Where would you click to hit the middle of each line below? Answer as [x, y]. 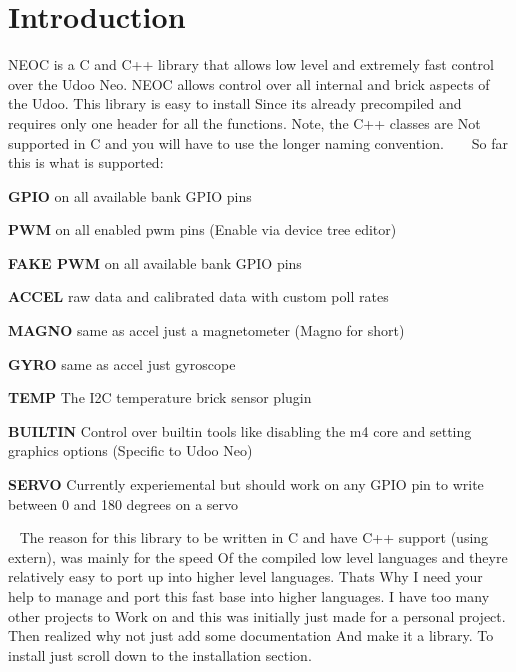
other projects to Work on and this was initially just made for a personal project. [257, 615]
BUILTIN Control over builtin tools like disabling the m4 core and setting [240, 430]
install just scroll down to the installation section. [160, 654]
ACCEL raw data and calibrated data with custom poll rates [198, 296]
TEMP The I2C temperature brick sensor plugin [160, 397]
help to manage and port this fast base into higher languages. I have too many [249, 596]
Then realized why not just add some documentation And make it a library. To [251, 635]
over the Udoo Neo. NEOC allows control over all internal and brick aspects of [249, 83]
